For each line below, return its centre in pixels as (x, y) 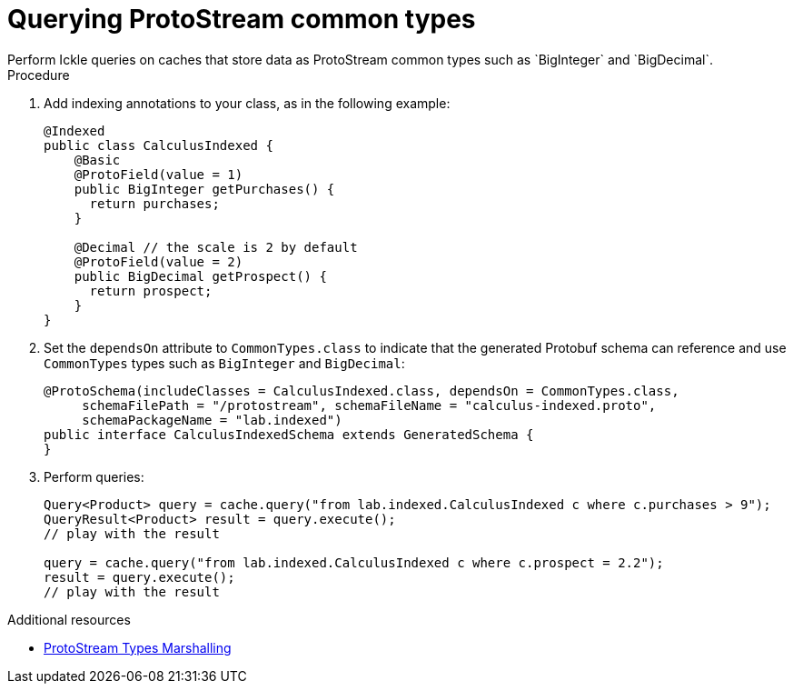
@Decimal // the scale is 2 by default (216, 247)
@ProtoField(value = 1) (159, 174)
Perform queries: (94, 476)
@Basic (97, 160)
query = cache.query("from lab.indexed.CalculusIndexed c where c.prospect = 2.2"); (354, 562)
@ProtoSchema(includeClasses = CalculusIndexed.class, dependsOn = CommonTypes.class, (362, 391)
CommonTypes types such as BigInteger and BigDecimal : (224, 363)
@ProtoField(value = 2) (159, 261)
